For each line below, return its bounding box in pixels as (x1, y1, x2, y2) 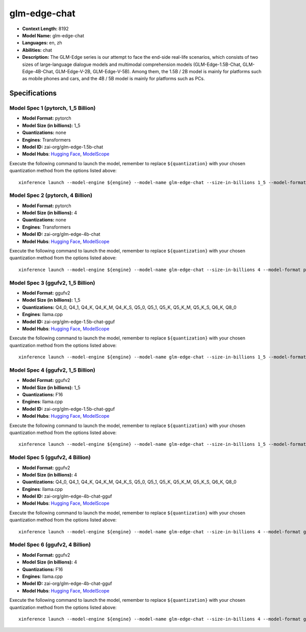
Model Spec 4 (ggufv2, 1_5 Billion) (9, 366, 95, 373)
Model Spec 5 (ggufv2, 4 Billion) (9, 454, 91, 461)
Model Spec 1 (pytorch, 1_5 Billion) (9, 105, 96, 112)
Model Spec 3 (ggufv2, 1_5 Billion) (9, 279, 95, 286)
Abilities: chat (22, 47, 53, 53)
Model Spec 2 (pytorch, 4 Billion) (9, 192, 93, 199)
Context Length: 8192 (22, 26, 69, 32)
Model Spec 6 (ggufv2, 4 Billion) (9, 541, 91, 548)
